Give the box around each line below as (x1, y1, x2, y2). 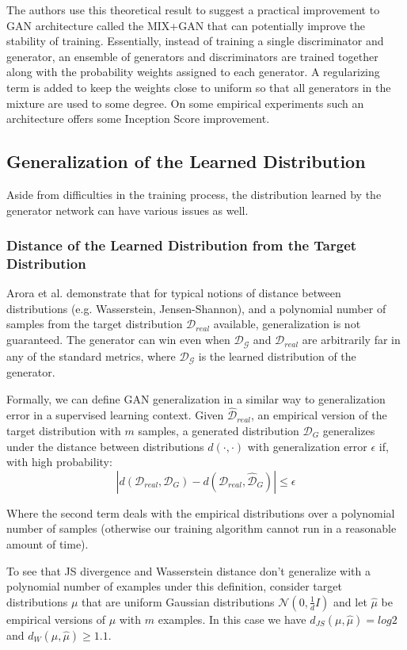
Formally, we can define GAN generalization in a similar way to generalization (6, 390, 386, 407)
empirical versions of (6, 610, 106, 627)
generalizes (322, 422, 375, 438)
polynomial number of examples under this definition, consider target (6, 578, 342, 595)
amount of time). (6, 535, 89, 552)
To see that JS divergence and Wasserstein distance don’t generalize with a (6, 562, 371, 579)
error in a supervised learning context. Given (6, 407, 224, 423)
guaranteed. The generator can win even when (6, 331, 230, 348)
